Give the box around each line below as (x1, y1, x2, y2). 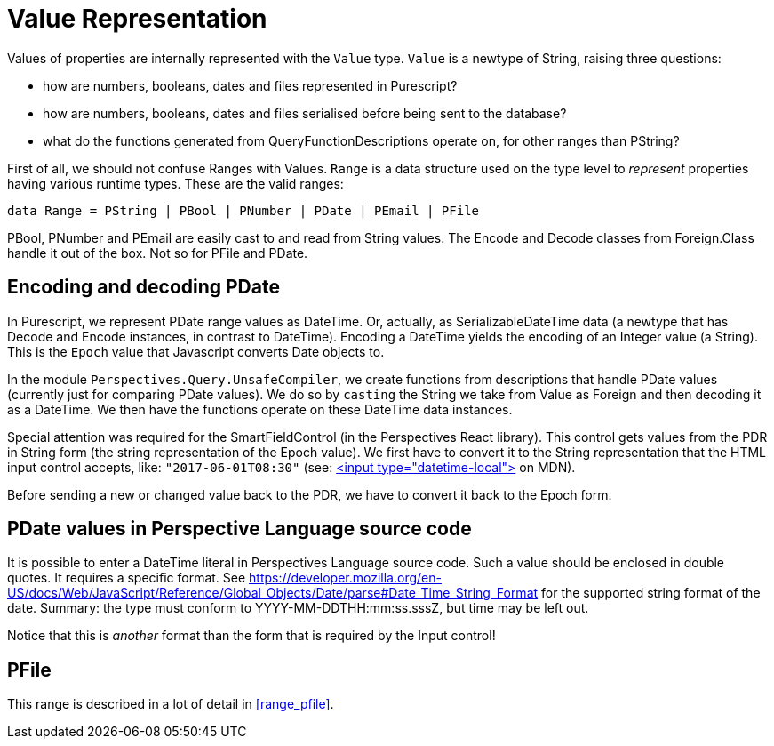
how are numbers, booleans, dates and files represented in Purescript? (43, 77, 458, 93)
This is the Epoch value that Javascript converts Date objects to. (7, 343, 385, 359)
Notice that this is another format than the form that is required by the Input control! (7, 628, 496, 644)
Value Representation (7, 4, 267, 34)
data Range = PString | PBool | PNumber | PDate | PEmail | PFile (7, 203, 480, 218)
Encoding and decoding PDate (7, 276, 280, 299)
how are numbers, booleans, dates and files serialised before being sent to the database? (43, 105, 567, 121)
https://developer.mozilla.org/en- (249, 570, 442, 586)
